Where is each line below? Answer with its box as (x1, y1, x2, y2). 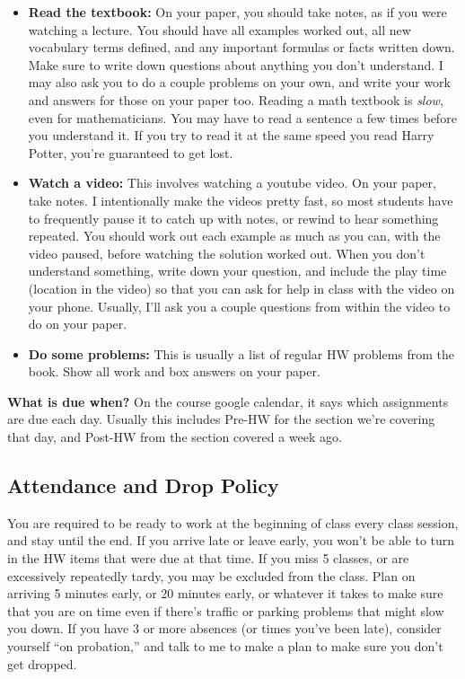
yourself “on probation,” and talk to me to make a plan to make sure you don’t (7, 637, 443, 656)
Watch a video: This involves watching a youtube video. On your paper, (28, 173, 436, 192)
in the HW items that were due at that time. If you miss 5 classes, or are (7, 549, 409, 568)
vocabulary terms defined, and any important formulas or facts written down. (28, 38, 455, 57)
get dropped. (7, 654, 77, 673)
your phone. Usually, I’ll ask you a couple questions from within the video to (28, 296, 451, 315)
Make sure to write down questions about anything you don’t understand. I (28, 55, 443, 74)
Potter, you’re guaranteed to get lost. (28, 143, 233, 162)
